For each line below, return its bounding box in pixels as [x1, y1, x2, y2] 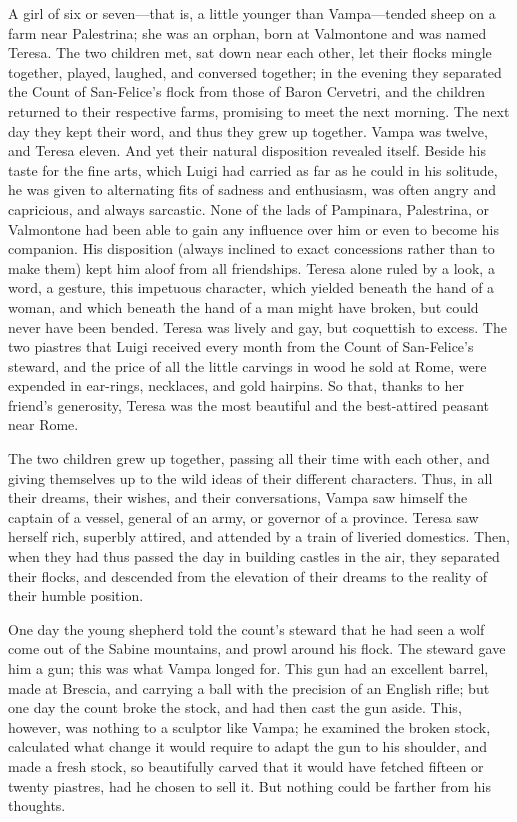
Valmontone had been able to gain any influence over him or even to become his [8, 218, 499, 239]
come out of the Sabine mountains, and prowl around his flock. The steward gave [8, 638, 506, 659]
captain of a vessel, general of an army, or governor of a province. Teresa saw [8, 506, 479, 527]
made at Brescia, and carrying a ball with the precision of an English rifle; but [8, 677, 490, 698]
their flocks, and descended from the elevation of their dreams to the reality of [8, 565, 488, 586]
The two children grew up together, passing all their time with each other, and [8, 448, 490, 469]
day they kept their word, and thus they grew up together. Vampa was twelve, [8, 120, 488, 141]
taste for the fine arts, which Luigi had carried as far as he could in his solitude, [8, 159, 498, 180]
